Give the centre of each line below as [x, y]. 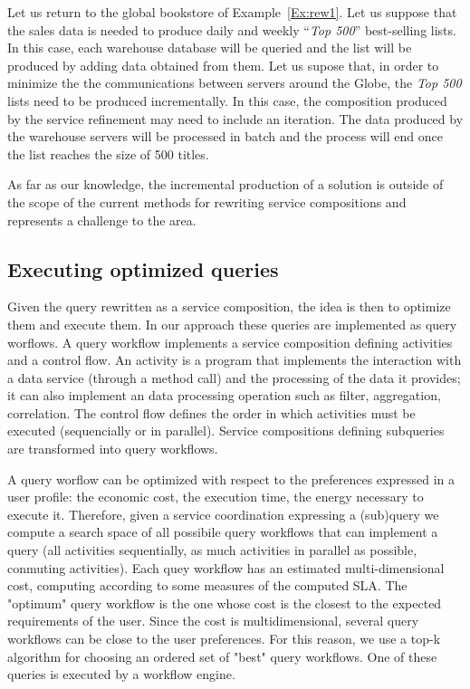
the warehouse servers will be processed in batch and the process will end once [225, 136]
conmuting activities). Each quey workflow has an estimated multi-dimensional [226, 567]
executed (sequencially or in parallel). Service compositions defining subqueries [226, 431]
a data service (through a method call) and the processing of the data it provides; [234, 377]
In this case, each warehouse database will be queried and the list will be [210, 48]
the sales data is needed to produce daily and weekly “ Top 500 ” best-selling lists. [232, 29]
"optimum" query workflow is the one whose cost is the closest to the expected [225, 603]
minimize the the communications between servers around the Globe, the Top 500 [235, 83]
